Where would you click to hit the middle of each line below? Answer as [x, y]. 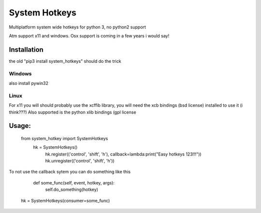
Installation [26, 50]
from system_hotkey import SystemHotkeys [65, 138]
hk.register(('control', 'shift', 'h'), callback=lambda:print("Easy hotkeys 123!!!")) [123, 154]
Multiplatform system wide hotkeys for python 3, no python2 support [77, 27]
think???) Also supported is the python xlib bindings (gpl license [72, 112]
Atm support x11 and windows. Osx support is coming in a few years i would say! [89, 36]
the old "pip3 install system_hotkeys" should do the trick [65, 61]
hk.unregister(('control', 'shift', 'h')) [80, 161]
